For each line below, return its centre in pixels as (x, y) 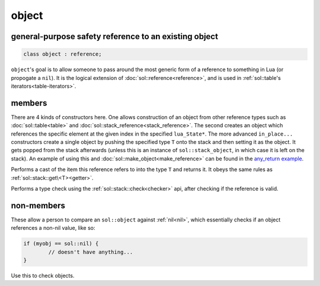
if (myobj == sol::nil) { (61, 244)
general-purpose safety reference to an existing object (115, 36)
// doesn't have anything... (91, 252)
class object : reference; (63, 54)
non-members (38, 205)
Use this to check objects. (43, 276)
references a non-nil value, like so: (53, 228)
